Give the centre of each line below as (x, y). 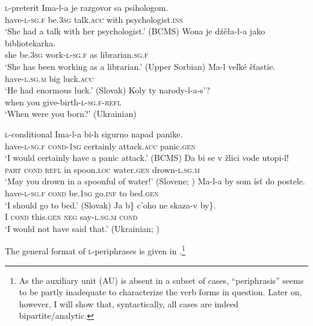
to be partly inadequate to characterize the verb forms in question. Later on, (160, 292)
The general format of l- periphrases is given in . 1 (95, 250)
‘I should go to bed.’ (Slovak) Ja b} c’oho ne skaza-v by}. (110, 205)
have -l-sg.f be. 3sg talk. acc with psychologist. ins (94, 19)
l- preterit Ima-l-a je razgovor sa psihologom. (87, 7)
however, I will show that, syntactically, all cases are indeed (129, 303)
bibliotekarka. (30, 42)
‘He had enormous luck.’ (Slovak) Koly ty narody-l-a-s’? (107, 90)
